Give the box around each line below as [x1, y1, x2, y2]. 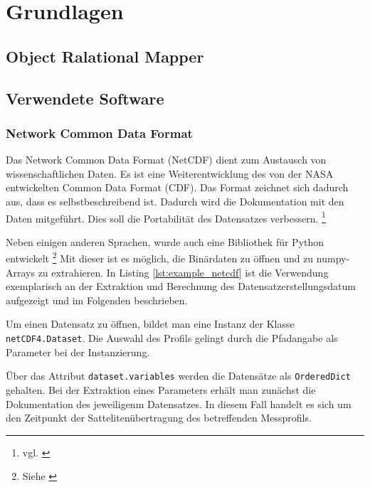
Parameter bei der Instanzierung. [6, 344, 150, 359]
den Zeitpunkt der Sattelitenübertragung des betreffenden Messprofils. [6, 410, 312, 425]
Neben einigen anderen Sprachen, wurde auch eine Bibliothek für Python [6, 234, 324, 249]
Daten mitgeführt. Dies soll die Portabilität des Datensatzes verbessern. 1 [6, 208, 326, 225]
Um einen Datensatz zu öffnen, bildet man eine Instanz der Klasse [6, 316, 295, 331]
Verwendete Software [6, 87, 164, 109]
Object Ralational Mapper [6, 45, 204, 67]
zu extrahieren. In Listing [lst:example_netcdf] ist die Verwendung [38, 264, 329, 279]
